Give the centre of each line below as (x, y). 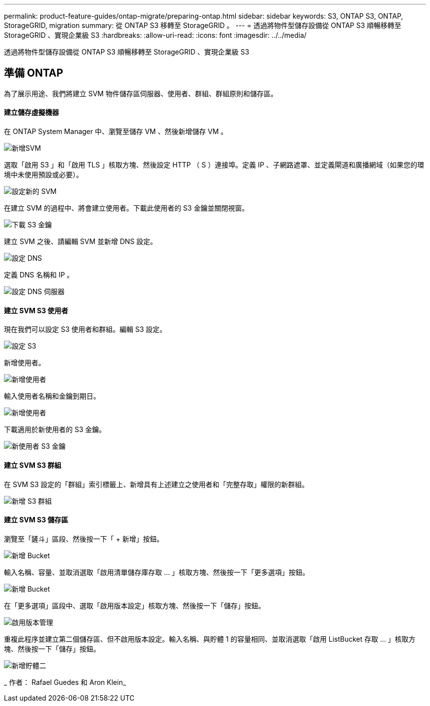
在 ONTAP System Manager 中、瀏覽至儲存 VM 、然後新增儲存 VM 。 (116, 132)
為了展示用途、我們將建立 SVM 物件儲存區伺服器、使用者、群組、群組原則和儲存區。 (141, 93)
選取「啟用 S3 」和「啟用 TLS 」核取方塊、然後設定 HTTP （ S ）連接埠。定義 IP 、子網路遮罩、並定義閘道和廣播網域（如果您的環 (214, 165)
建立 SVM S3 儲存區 (36, 520)
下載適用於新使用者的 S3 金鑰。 (55, 430)
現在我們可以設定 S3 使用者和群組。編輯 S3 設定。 (85, 329)
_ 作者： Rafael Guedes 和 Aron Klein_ (65, 682)
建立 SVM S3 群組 (33, 465)
